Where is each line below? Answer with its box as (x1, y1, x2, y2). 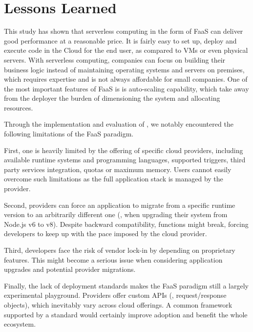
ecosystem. (4, 319, 36, 329)
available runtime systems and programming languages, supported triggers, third (4, 155, 246, 165)
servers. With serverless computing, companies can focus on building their (4, 54, 226, 65)
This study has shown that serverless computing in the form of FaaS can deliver (4, 26, 243, 36)
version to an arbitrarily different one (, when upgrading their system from (4, 209, 228, 220)
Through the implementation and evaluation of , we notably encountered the (4, 119, 233, 129)
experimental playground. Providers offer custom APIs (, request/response (4, 290, 227, 300)
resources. (4, 102, 33, 112)
